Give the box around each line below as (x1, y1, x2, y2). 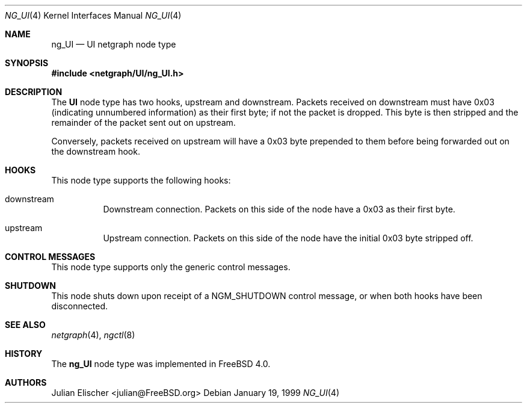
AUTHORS (5, 377, 47, 388)
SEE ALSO (5, 320, 46, 330)
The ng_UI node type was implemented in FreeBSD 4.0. (51, 359, 271, 369)
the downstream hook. (51, 146, 140, 156)
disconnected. (51, 301, 108, 311)
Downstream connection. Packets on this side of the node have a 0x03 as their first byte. (103, 204, 455, 214)
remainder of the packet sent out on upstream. (51, 117, 236, 128)
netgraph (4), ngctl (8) (51, 330, 135, 340)
